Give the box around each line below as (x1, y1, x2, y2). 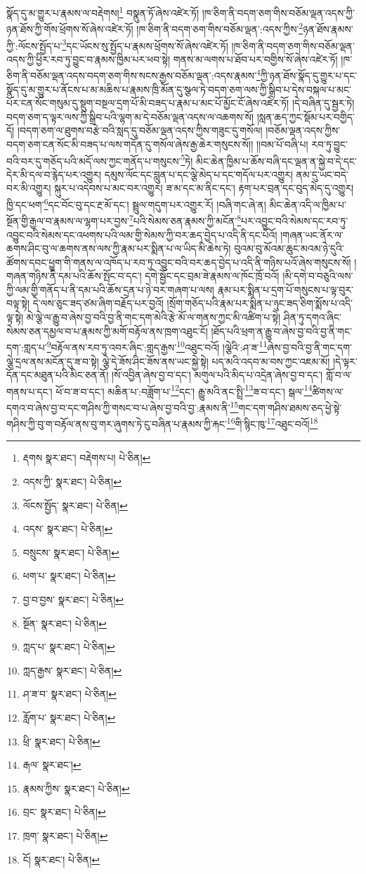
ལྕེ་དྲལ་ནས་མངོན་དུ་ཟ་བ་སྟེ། (6, 353, 99, 368)
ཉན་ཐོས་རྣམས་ (303, 21, 353, 36)
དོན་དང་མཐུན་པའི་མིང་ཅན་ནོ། (6, 367, 109, 382)
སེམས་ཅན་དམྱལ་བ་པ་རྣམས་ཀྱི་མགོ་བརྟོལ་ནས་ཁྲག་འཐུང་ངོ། (6, 323, 208, 338)
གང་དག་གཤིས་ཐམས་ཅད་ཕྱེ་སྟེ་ (238, 400, 342, 415)
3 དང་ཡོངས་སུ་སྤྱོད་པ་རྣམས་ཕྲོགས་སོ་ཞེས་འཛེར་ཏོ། (62, 36, 228, 53)
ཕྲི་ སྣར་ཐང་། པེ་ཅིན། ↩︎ (22, 733, 100, 748)
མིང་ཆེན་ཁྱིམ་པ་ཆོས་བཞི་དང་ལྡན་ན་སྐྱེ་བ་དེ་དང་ (196, 153, 357, 168)
